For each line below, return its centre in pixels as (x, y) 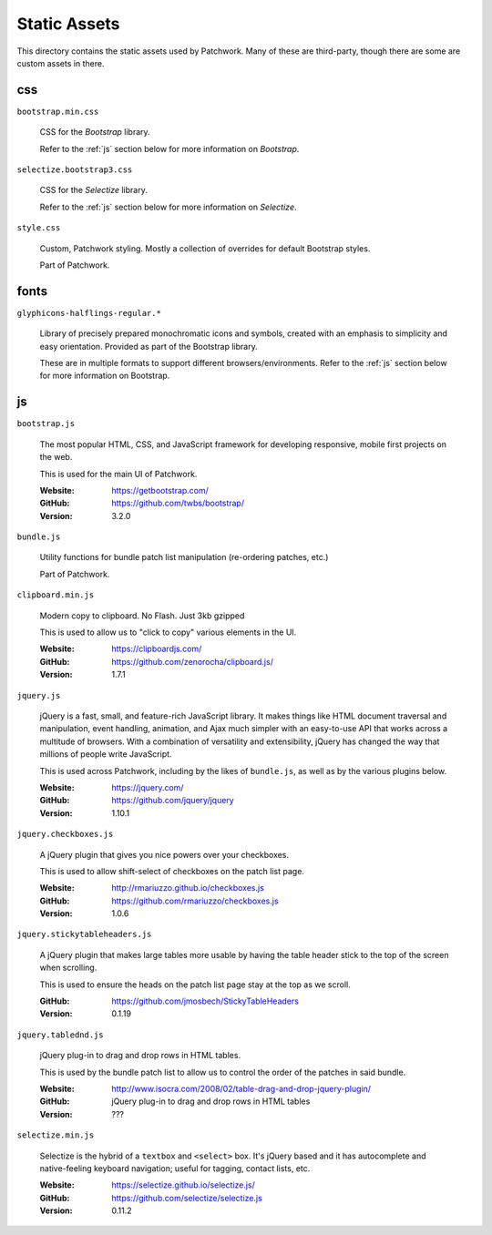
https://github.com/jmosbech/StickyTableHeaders (205, 1001)
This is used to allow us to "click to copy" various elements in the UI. (168, 632)
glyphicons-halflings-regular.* (89, 313)
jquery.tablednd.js (60, 1035)
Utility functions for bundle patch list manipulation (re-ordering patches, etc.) (184, 557)
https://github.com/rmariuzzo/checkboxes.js (195, 901)
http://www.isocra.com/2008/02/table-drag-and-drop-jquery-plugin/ (241, 1088)
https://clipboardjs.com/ (157, 649)
